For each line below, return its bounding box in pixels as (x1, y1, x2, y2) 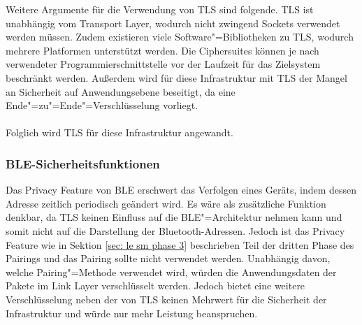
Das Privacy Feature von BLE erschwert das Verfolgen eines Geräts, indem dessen (6, 182, 357, 197)
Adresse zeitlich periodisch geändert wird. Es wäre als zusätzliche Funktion (6, 196, 326, 210)
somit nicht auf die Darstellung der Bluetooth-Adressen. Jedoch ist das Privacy (6, 223, 345, 238)
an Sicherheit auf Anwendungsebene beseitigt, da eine (6, 84, 236, 99)
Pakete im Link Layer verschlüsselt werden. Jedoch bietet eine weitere (6, 278, 305, 293)
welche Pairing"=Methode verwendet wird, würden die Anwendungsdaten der (6, 264, 337, 279)
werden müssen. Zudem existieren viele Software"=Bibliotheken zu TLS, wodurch (6, 29, 354, 44)
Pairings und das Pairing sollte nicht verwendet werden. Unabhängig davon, (6, 251, 331, 266)
